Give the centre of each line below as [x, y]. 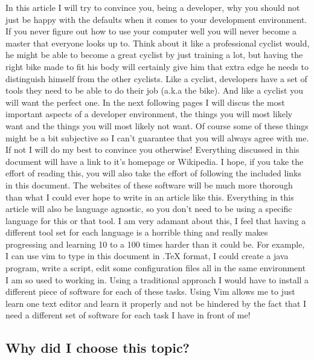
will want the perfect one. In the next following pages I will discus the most [145, 102]
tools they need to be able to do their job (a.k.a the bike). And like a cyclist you [154, 90]
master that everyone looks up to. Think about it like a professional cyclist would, [158, 43]
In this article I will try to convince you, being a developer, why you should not [153, 7]
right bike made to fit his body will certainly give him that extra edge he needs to [157, 66]
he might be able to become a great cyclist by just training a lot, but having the [154, 55]
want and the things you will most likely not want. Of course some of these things [157, 125]
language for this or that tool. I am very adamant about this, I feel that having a [156, 220]
